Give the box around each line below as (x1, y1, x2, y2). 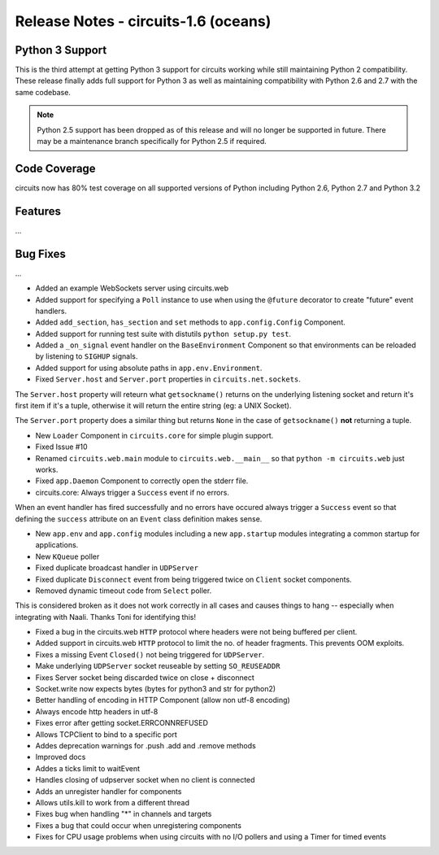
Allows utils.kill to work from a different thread (35, 797, 190, 807)
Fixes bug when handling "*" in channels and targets (35, 809, 212, 819)
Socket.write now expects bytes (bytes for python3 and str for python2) (35, 684, 276, 694)
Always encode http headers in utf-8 (35, 706, 159, 716)
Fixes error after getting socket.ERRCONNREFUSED (35, 718, 209, 728)
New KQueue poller (35, 552, 100, 561)
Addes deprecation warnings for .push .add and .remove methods (35, 740, 256, 750)
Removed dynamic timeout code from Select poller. (35, 586, 212, 595)
